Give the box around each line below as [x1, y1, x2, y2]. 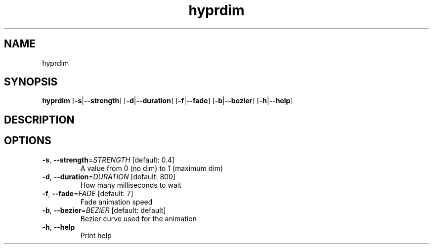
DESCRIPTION [4, 113, 75, 126]
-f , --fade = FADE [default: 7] [42, 189, 133, 198]
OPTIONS [4, 134, 51, 147]
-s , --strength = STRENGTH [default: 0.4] [42, 155, 175, 164]
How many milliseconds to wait [80, 180, 181, 189]
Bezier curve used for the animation [80, 214, 197, 223]
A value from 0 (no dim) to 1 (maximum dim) [80, 164, 223, 172]
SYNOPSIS [4, 76, 58, 88]
